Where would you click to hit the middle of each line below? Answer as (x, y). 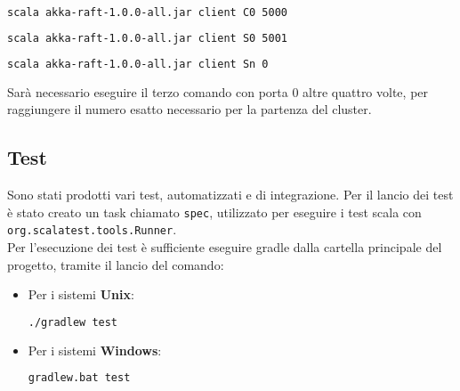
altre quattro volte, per (366, 91)
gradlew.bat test (79, 378)
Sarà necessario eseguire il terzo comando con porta (148, 91)
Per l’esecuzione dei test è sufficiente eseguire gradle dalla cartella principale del (225, 246)
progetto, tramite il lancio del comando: (116, 264)
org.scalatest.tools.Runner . (92, 229)
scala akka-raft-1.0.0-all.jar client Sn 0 (138, 64)
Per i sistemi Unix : (81, 294)
